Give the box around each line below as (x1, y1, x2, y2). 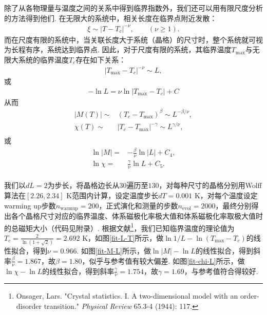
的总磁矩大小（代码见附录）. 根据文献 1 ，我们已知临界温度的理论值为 (4, 221, 235, 233)
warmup (60, 205, 79, 211)
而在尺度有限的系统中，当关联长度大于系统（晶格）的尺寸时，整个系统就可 (4, 34, 256, 45)
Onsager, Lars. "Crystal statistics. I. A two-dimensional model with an (16, 290, 238, 301)
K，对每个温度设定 (194, 190, 258, 200)
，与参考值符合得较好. (184, 265, 258, 276)
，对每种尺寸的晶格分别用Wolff (159, 180, 262, 191)
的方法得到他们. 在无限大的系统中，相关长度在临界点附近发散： (4, 12, 217, 23)
